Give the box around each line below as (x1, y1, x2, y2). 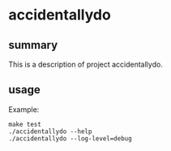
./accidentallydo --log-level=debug (8, 134, 132, 143)
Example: (8, 104, 40, 114)
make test (8, 120, 42, 128)
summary (8, 38, 58, 52)
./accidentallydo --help (8, 127, 92, 136)
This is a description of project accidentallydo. (8, 59, 164, 69)
